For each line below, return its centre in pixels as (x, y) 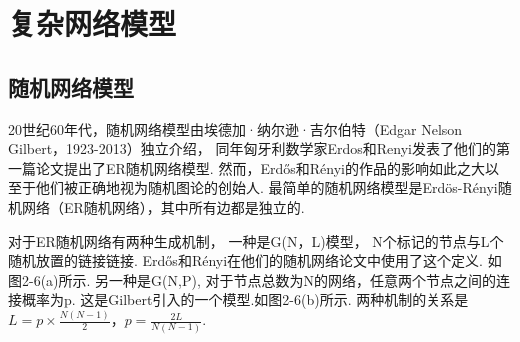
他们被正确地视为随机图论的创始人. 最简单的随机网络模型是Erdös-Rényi (266, 187)
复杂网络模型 (92, 23)
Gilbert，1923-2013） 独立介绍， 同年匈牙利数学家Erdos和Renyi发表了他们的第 (259, 148)
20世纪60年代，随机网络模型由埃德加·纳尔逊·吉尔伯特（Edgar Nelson (235, 128)
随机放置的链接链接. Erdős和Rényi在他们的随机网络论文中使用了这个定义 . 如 (255, 260)
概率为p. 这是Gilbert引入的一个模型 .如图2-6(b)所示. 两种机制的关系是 (245, 299)
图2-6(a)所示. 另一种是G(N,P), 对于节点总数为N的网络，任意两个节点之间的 (252, 279)
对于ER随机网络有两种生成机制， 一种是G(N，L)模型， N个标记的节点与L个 (256, 240)
